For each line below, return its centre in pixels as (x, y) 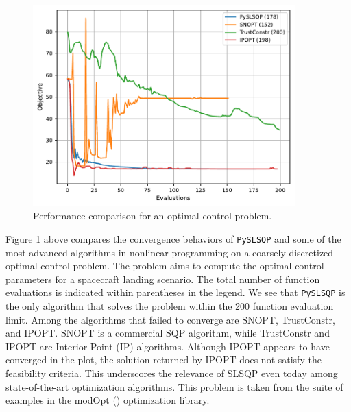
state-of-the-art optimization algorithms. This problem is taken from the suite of (174, 386)
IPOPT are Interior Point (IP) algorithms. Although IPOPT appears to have (168, 346)
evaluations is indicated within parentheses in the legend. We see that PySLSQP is (175, 292)
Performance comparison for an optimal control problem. (153, 216)
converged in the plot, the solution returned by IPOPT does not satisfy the (164, 360)
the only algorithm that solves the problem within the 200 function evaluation (170, 305)
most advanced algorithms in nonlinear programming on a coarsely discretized (170, 252)
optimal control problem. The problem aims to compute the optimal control (165, 266)
